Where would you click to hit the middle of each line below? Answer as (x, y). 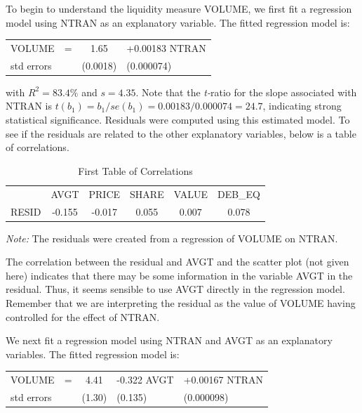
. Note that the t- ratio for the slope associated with (246, 92)
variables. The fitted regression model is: (93, 354)
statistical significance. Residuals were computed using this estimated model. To (178, 120)
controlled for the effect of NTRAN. (83, 316)
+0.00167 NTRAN (223, 380)
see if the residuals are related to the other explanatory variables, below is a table (181, 133)
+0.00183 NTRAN (166, 47)
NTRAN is (29, 106)
